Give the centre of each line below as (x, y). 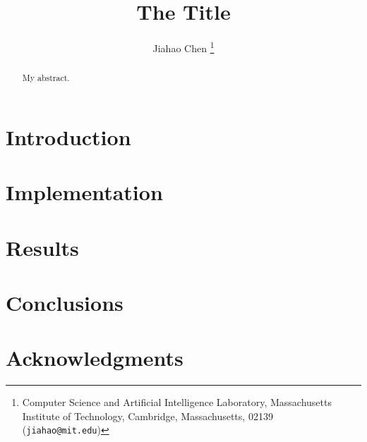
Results (42, 247)
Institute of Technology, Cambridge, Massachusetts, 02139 (148, 416)
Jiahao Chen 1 (183, 47)
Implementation (84, 192)
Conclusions (65, 302)
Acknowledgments (95, 358)
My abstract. (46, 78)
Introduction (68, 136)
